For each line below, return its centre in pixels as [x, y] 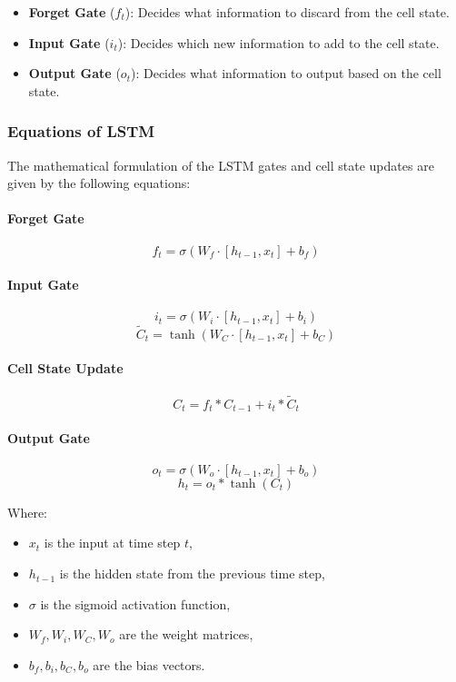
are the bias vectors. [149, 664]
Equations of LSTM [81, 131]
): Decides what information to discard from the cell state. [287, 12]
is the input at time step [112, 543]
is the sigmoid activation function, [135, 603]
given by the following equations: [99, 183]
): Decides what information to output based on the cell [286, 73]
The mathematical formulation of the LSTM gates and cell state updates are [221, 165]
